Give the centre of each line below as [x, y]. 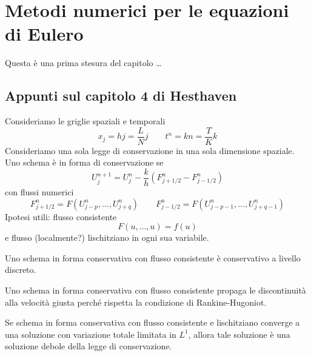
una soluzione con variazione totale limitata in [91, 334]
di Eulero [44, 34]
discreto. [21, 270]
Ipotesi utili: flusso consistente [61, 216]
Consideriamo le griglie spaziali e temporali [85, 121]
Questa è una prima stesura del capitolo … [83, 63]
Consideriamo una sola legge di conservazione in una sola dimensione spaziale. [150, 150]
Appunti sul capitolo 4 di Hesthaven [121, 96]
